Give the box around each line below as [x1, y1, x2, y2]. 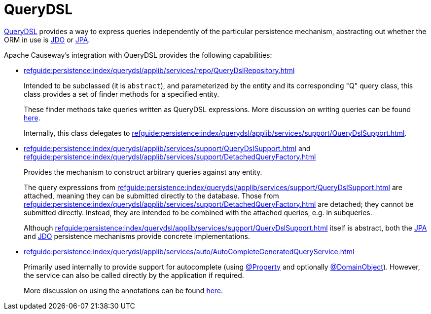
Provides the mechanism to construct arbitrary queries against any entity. [24, 167, 262, 176]
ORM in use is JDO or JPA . [4, 35, 90, 44]
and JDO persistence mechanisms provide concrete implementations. [24, 232, 250, 240]
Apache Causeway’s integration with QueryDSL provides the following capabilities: [4, 50, 272, 59]
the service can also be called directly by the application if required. [24, 271, 244, 279]
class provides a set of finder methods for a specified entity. [24, 89, 219, 98]
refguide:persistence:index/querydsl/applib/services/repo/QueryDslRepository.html [24, 66, 295, 75]
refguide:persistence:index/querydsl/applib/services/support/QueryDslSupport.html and [24, 144, 311, 153]
